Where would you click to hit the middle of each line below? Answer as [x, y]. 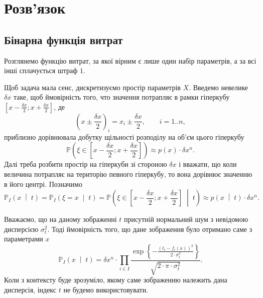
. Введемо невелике [219, 87]
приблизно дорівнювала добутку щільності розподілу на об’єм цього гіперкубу [124, 136]
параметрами [24, 239]
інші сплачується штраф [41, 70]
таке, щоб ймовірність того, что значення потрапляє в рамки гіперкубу [121, 97]
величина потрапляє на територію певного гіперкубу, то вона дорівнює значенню [128, 174]
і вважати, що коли [208, 164]
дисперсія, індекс [30, 289]
